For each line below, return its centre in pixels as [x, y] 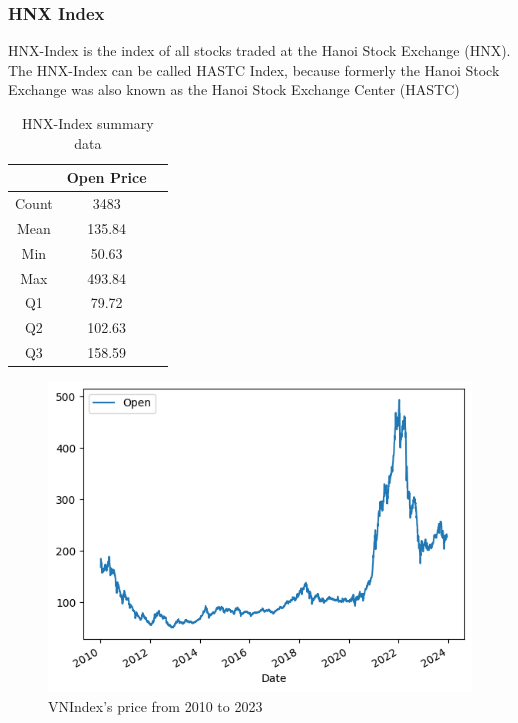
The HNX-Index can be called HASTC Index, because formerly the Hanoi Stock [254, 69]
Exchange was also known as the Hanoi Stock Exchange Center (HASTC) [234, 89]
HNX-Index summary [88, 123]
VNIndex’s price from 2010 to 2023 [155, 705]
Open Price [106, 177]
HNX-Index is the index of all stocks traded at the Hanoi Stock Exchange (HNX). [259, 50]
